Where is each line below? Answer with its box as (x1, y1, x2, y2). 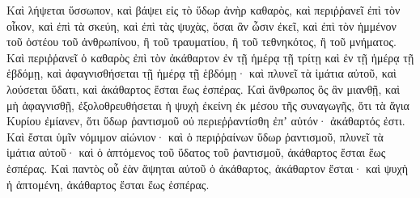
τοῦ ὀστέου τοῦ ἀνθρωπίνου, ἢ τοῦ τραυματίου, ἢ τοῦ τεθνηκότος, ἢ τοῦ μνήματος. (6, 33, 397, 50)
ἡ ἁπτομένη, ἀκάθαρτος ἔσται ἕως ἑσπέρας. (6, 175, 210, 192)
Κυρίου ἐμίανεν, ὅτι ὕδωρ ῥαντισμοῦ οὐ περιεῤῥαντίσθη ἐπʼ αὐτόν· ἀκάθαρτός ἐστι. (6, 112, 405, 129)
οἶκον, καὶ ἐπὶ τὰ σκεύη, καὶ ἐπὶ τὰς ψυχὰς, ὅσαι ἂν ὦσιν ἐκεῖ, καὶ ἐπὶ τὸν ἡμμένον (6, 17, 397, 34)
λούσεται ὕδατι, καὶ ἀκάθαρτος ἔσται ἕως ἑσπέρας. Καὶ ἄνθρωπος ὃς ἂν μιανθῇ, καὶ (6, 80, 400, 97)
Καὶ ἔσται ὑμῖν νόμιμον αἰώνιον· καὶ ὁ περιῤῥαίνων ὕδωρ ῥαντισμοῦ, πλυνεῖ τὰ (6, 128, 384, 145)
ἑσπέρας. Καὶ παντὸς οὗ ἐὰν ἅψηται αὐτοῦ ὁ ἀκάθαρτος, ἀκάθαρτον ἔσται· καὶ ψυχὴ (6, 159, 409, 176)
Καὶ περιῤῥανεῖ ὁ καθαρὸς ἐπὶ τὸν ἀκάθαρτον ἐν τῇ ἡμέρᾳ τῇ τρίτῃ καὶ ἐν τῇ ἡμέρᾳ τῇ (6, 48, 414, 65)
